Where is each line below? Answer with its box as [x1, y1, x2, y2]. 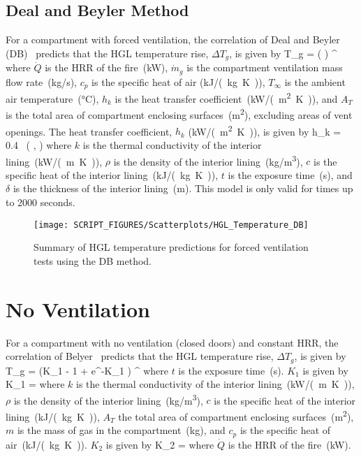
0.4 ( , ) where [6, 137, 72, 152]
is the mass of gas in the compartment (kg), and [17, 423, 226, 437]
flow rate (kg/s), [6, 74, 78, 89]
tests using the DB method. [34, 253, 152, 268]
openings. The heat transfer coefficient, [6, 124, 172, 138]
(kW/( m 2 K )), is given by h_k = [188, 122, 341, 138]
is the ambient [284, 74, 346, 89]
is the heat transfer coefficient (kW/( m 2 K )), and [115, 89, 338, 106]
